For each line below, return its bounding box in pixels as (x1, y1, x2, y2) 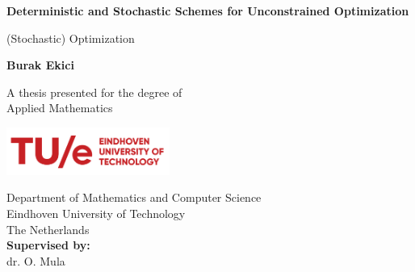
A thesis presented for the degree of (6, 83, 182, 100)
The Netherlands (6, 220, 90, 237)
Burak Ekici (6, 56, 74, 73)
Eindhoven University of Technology (6, 204, 186, 221)
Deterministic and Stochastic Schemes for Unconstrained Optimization (6, 2, 409, 19)
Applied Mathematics (6, 99, 113, 116)
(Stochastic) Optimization (6, 29, 135, 46)
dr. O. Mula (6, 252, 65, 269)
